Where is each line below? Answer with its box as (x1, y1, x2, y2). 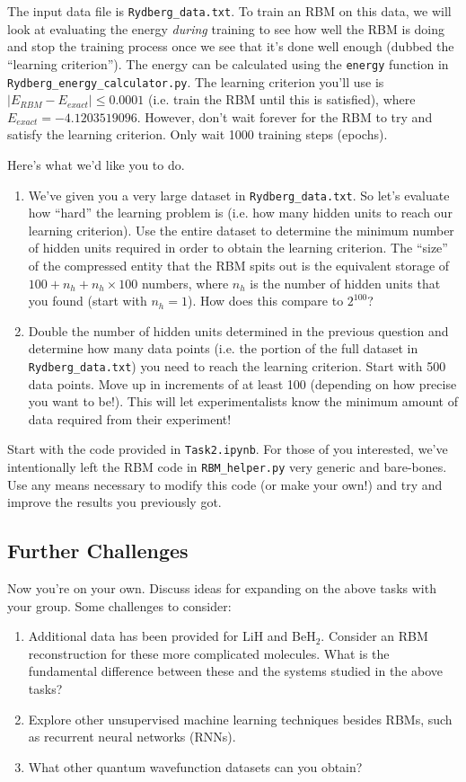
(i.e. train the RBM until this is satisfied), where (147, 90, 416, 109)
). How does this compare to (187, 291, 344, 310)
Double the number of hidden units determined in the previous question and (28, 321, 449, 340)
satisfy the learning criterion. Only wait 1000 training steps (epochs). (7, 125, 388, 144)
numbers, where (141, 273, 229, 292)
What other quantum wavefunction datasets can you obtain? (28, 757, 363, 776)
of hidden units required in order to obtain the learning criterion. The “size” (28, 238, 448, 257)
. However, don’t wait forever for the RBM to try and (136, 107, 433, 126)
